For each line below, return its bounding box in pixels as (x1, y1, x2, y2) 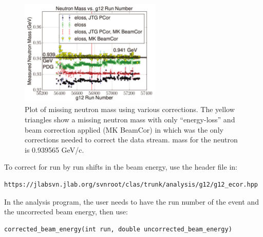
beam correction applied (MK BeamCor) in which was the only (25, 124, 223, 135)
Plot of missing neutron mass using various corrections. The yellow (25, 104, 235, 115)
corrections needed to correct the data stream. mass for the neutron (25, 134, 238, 145)
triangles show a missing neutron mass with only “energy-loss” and (25, 114, 235, 124)
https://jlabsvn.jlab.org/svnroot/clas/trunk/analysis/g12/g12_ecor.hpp (4, 180, 258, 188)
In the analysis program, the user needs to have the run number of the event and (4, 196, 259, 207)
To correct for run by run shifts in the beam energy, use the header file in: (4, 161, 237, 172)
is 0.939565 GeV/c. (25, 144, 84, 155)
